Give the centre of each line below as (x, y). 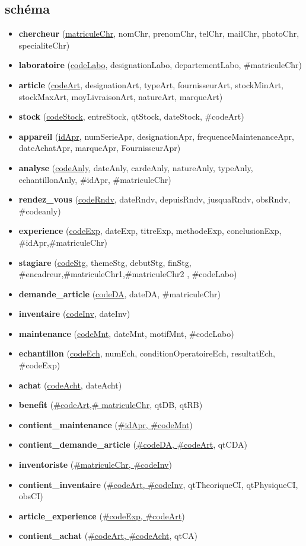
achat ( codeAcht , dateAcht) (70, 385)
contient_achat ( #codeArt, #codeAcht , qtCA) (108, 536)
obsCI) (31, 496)
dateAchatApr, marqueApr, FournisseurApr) (100, 148)
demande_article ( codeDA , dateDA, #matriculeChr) (119, 293)
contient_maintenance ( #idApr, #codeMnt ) (106, 424)
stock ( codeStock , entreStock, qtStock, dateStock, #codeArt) (131, 116)
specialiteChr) (44, 45)
